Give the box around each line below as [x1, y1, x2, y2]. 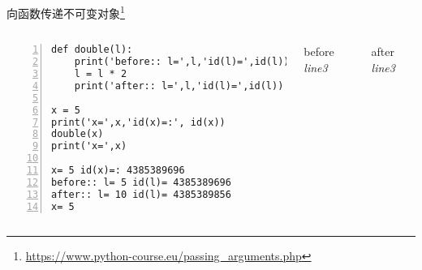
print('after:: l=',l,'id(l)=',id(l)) [74, 79, 284, 92]
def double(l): [51, 44, 133, 56]
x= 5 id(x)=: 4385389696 [51, 165, 185, 176]
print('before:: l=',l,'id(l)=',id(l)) [74, 56, 290, 68]
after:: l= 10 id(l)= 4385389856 [51, 188, 231, 200]
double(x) [51, 128, 104, 140]
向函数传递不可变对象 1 [6, 2, 125, 21]
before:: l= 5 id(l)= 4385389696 [51, 176, 231, 188]
